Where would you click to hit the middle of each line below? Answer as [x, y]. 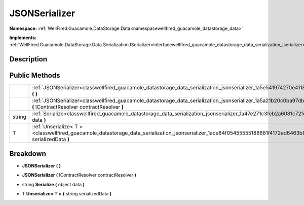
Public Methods [35, 75]
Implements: [23, 38]
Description [28, 59]
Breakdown [28, 153]
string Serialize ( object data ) [53, 184]
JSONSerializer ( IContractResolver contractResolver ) [79, 175]
